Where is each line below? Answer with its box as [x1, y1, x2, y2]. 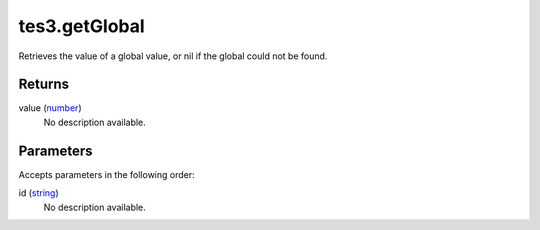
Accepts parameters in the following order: [18, 168, 195, 180]
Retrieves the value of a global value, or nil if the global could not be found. [18, 50, 328, 62]
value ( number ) [18, 102, 82, 114]
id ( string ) [18, 187, 59, 199]
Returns [18, 76, 70, 93]
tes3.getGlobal [18, 15, 145, 37]
